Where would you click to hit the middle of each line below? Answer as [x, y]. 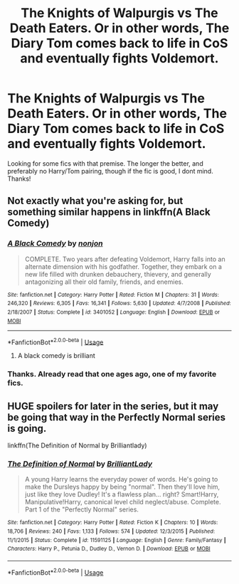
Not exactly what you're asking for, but [95, 201]
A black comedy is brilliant [57, 356]
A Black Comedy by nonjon [55, 243]
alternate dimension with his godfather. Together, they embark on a [123, 266]
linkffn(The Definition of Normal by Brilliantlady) [77, 445]
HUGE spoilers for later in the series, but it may [113, 406]
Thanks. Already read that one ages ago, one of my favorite [112, 374]
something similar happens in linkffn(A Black [109, 212]
